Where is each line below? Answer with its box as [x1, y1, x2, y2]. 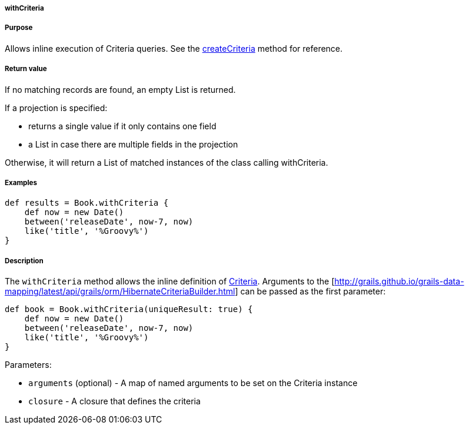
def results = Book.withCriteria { [5, 198, 169, 208]
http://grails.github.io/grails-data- [334, 276, 464, 287]
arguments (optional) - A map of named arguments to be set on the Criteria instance [28, 378, 358, 388]
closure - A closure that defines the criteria [28, 396, 201, 407]
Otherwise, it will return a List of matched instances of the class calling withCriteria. [5, 157, 328, 167]
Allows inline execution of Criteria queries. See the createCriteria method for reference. [5, 43, 343, 53]
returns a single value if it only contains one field [28, 120, 217, 131]
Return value [5, 65, 47, 73]
